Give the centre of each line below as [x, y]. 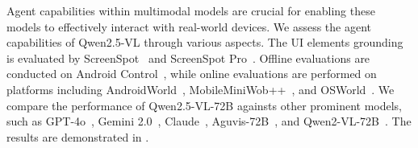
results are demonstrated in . [78, 136]
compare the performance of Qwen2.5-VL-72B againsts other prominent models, [205, 105]
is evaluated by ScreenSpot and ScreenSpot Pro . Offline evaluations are [188, 58]
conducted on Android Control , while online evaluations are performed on [192, 74]
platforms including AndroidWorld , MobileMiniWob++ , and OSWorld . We [201, 89]
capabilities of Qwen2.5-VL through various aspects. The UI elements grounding [205, 42]
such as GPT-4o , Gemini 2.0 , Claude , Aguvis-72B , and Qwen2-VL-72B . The [209, 121]
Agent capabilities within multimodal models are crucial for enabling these [191, 10]
